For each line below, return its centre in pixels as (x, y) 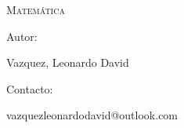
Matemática (36, 9)
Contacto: (30, 88)
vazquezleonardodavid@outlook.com (92, 115)
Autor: (22, 36)
